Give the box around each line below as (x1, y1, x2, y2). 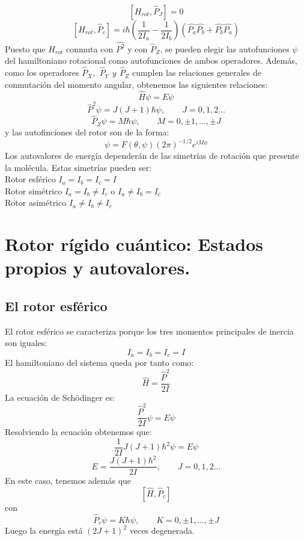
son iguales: (5, 336, 47, 349)
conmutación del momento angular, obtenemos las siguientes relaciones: (5, 78, 268, 90)
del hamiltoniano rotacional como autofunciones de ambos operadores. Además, (5, 54, 297, 67)
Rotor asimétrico (5, 196, 67, 209)
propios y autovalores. (5, 255, 190, 280)
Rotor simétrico (5, 184, 62, 197)
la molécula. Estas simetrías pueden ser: (5, 161, 152, 173)
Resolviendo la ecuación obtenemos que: (5, 425, 152, 438)
